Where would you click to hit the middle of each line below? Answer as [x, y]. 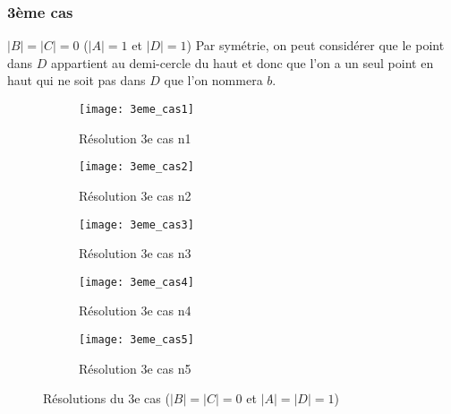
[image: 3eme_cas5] [136, 340]
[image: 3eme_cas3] [136, 224]
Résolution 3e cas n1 [135, 138]
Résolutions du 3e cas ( [106, 398]
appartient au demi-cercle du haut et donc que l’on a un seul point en [243, 62]
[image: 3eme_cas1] [136, 109]
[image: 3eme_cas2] [136, 167]
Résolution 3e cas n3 [135, 253]
